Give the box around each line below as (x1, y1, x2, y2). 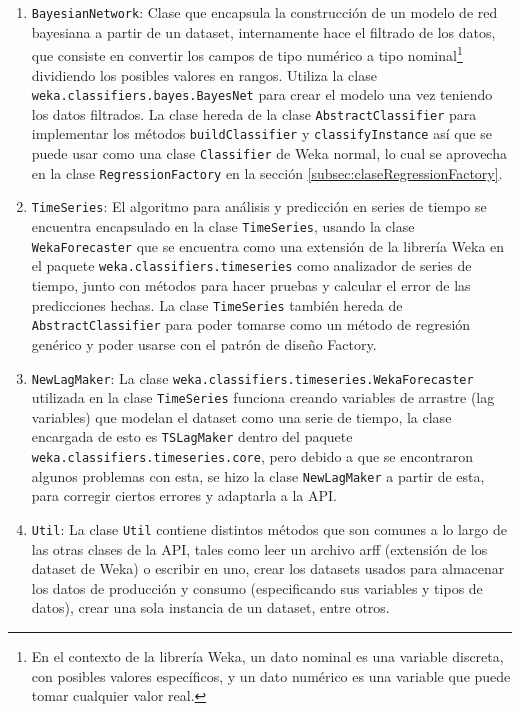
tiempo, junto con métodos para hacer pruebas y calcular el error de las (31, 275, 471, 295)
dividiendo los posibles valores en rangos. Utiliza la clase (31, 64, 377, 85)
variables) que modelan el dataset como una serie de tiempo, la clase (31, 406, 452, 427)
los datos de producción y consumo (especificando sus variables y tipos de (31, 577, 483, 598)
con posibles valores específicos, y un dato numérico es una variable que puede (31, 665, 511, 686)
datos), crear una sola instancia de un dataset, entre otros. (31, 597, 390, 618)
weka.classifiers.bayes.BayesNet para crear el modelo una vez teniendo (31, 84, 493, 105)
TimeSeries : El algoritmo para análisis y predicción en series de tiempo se (31, 196, 487, 217)
